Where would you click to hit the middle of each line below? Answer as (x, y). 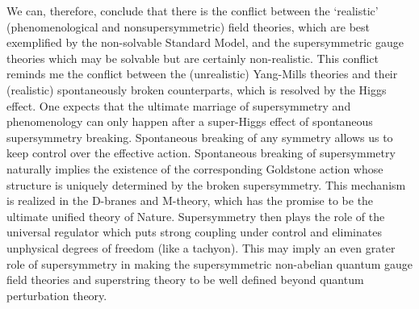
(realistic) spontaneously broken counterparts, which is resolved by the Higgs (197, 89)
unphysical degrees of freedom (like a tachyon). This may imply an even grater (201, 247)
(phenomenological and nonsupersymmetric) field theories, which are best (189, 26)
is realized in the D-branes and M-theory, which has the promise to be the (190, 200)
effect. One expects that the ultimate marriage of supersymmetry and (179, 105)
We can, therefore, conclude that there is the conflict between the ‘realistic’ (193, 10)
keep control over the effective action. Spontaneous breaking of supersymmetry (201, 153)
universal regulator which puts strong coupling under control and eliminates (194, 232)
